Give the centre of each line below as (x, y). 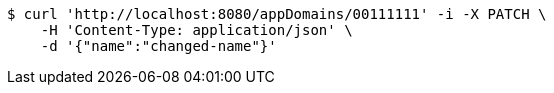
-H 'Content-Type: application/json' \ (196, 30)
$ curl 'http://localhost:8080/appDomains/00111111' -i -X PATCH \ (277, 14)
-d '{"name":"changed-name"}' (158, 46)
